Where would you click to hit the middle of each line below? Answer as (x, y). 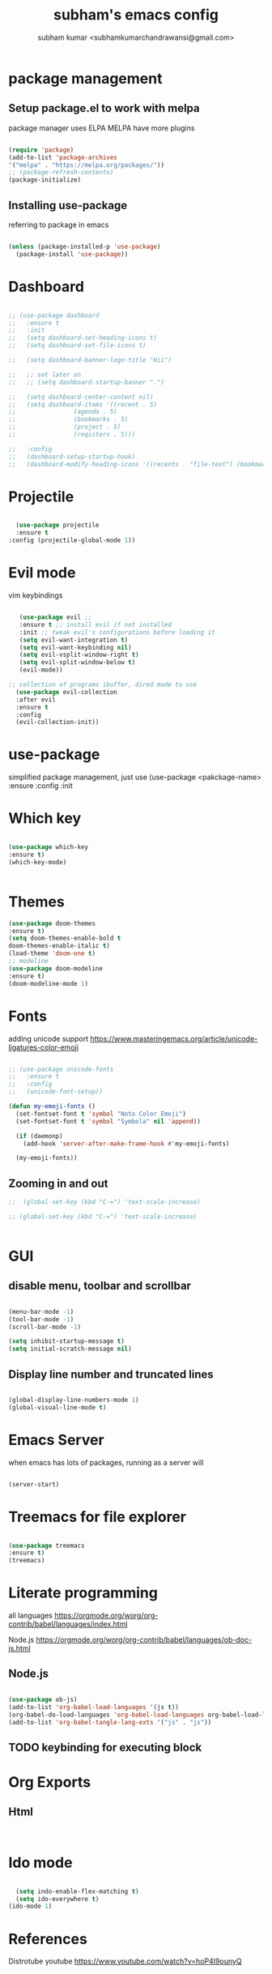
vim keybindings (36, 595)
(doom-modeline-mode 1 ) (49, 983)
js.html (19, 1648)
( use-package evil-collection (66, 692)
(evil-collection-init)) (57, 723)
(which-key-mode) (38, 862)
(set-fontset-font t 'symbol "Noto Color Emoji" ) (101, 1114)
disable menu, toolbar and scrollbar (100, 1286)
